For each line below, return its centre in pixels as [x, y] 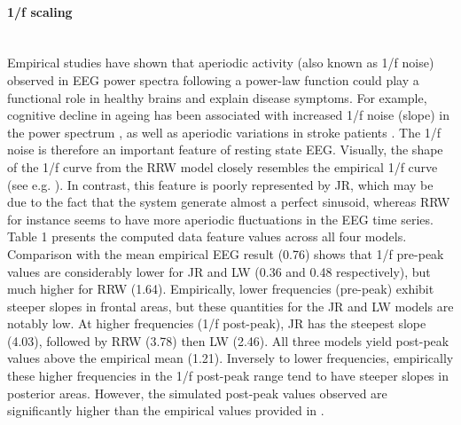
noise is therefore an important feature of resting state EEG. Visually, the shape [225, 150]
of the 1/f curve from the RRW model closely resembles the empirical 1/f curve [223, 166]
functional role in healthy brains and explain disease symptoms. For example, [217, 97]
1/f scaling [40, 11]
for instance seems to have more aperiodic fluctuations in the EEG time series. [220, 219]
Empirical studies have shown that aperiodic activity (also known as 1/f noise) [221, 63]
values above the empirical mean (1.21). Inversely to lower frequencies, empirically [230, 358]
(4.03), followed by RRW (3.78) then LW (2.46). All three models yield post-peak [228, 340]
